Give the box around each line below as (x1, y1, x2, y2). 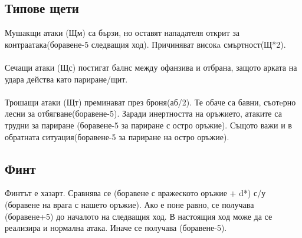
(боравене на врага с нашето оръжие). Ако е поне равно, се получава (5, 198, 254, 210)
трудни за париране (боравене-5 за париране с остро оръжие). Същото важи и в (5, 118, 292, 131)
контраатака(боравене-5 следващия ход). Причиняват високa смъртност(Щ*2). (5, 38, 286, 50)
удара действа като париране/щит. (5, 72, 128, 85)
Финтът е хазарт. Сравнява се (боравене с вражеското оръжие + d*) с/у (5, 187, 266, 199)
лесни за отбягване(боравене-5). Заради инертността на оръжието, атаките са (5, 107, 282, 120)
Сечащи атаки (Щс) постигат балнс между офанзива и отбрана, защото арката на (5, 61, 297, 73)
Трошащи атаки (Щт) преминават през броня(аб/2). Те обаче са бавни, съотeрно (5, 95, 296, 108)
